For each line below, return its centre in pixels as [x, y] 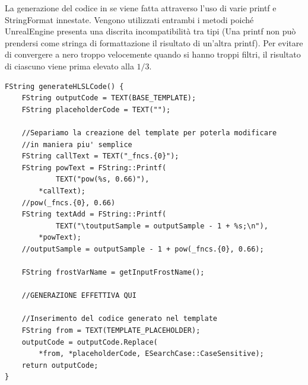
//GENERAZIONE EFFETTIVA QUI [79, 296]
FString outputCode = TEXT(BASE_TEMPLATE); [109, 98]
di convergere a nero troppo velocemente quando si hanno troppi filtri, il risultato [153, 54]
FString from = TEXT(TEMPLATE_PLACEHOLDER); [111, 331]
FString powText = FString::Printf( [94, 168]
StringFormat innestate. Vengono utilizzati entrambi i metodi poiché [129, 19]
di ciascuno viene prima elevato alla [69, 66]
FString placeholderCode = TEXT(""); [96, 109]
